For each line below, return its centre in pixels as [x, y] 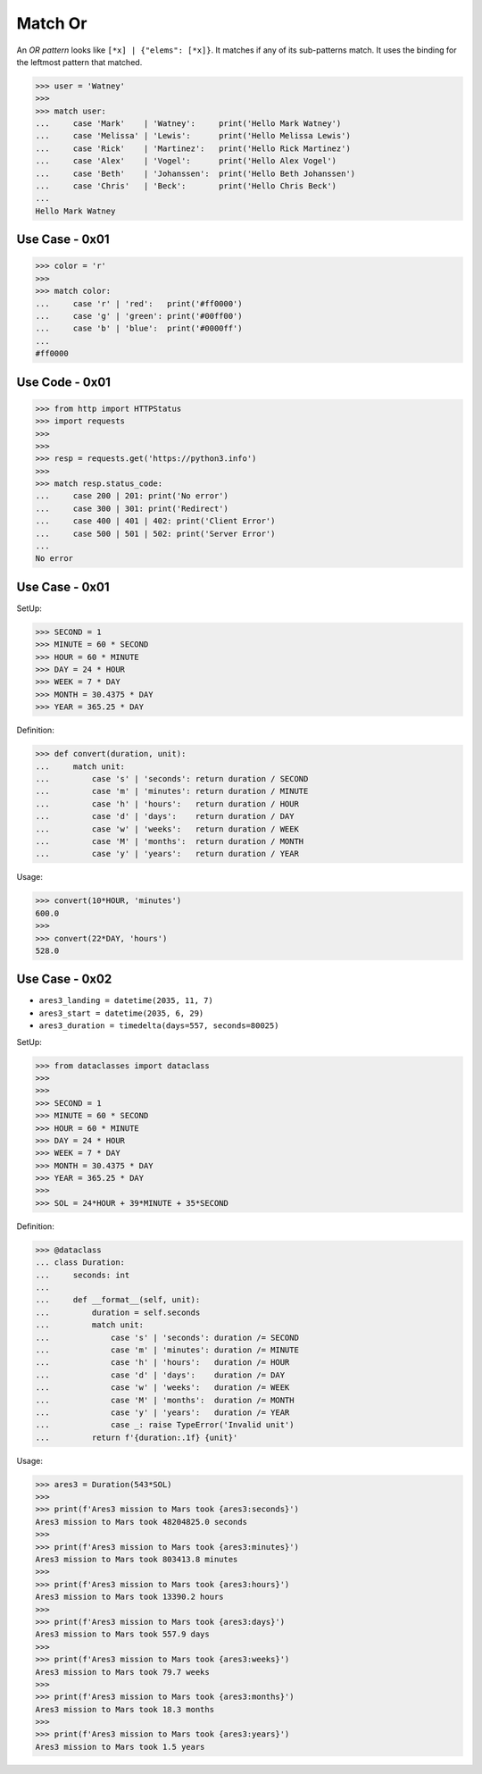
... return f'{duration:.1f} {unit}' [137, 1437]
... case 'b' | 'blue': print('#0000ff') [139, 329]
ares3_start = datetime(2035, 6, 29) [121, 1013]
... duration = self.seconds [118, 1312]
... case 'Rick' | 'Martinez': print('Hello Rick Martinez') [193, 148]
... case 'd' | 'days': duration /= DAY [160, 1375]
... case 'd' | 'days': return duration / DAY [165, 816]
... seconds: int [83, 1275]
